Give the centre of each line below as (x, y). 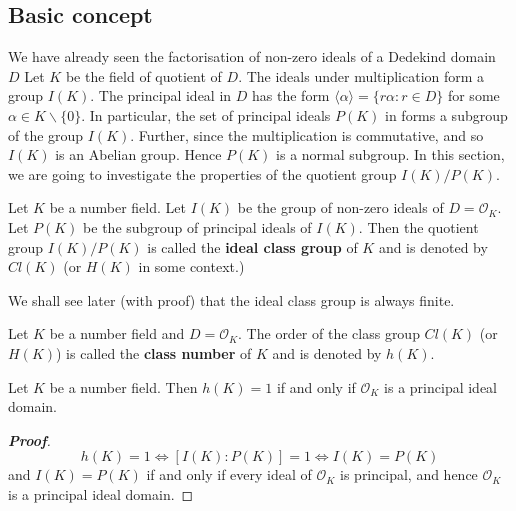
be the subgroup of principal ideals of (197, 226)
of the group (46, 134)
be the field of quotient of (143, 75)
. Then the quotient (418, 226)
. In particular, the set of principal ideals (206, 114)
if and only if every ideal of (229, 474)
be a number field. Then (123, 386)
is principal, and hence (409, 474)
